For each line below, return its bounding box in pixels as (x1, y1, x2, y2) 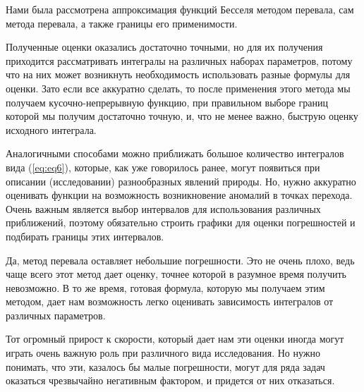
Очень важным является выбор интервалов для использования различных (6, 201, 321, 216)
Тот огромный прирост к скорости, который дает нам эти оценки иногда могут (6, 331, 344, 346)
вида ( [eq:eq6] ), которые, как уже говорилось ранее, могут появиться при (6, 159, 320, 174)
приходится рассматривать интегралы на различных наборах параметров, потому (6, 53, 353, 68)
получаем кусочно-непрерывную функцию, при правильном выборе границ (6, 94, 329, 109)
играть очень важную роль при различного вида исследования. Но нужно (6, 345, 320, 360)
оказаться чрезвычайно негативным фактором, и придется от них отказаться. (6, 373, 335, 388)
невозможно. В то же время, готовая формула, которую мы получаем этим (6, 280, 325, 295)
